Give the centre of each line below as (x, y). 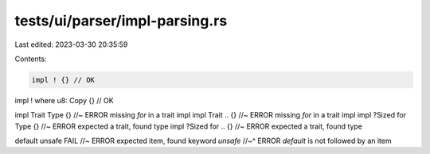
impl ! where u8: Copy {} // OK (64, 100)
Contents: (31, 59)
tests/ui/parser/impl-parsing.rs (121, 21)
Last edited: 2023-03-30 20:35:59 (71, 44)
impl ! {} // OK (63, 80)
